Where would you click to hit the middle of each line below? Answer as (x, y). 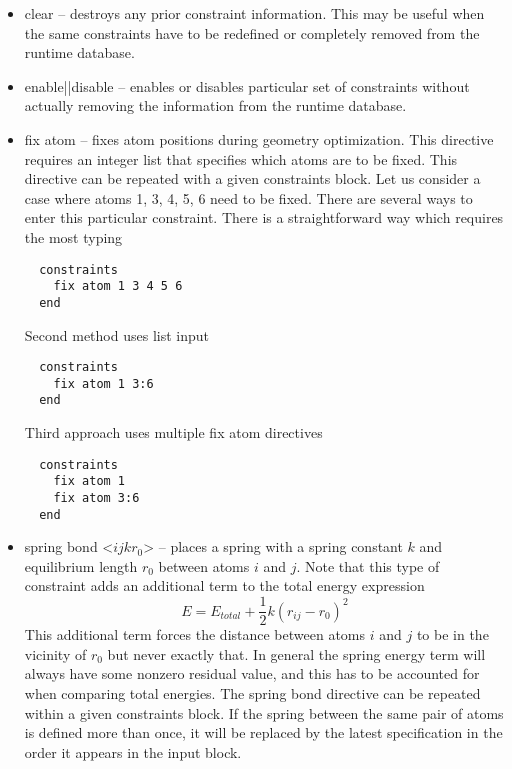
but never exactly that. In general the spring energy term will (296, 653)
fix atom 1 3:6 (103, 383)
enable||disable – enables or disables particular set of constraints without (247, 85)
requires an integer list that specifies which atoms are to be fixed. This (241, 158)
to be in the (452, 634)
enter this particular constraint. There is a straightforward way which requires (264, 217)
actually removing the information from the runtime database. (215, 105)
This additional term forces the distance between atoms (195, 634)
